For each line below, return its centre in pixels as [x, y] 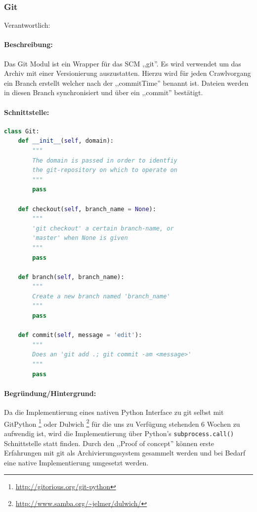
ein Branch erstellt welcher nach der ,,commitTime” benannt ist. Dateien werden [126, 83]
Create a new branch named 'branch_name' [101, 296]
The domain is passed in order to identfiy [105, 160]
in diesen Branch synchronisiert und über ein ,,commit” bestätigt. [104, 92]
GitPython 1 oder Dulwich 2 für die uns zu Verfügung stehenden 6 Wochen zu [122, 423]
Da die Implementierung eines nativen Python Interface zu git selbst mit [114, 412]
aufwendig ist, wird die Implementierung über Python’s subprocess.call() [119, 433]
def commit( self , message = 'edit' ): [80, 335]
